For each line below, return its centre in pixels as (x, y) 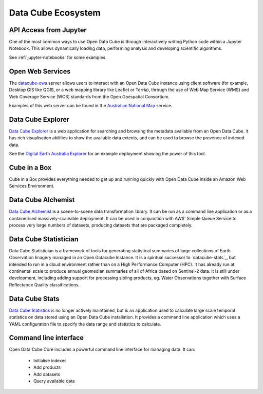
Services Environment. (32, 186)
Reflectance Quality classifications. (44, 284)
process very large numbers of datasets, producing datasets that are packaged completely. (101, 225)
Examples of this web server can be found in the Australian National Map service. (91, 105)
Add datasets (47, 374)
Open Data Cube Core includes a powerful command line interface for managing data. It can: (102, 349)
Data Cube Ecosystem (55, 13)
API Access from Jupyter (48, 30)
